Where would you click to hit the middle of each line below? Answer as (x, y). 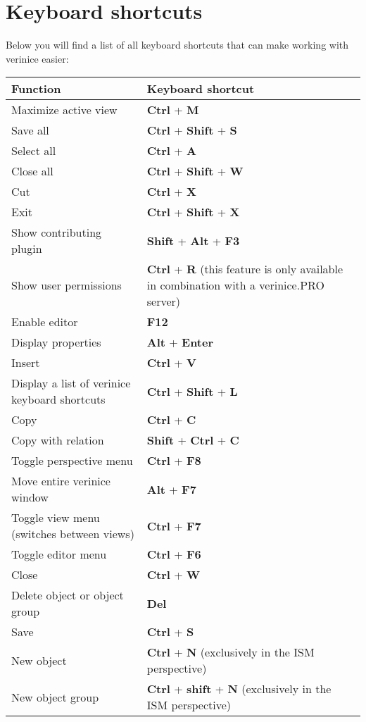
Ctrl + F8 (174, 461)
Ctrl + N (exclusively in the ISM (231, 652)
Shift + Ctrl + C (193, 440)
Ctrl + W (173, 575)
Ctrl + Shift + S (192, 130)
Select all (34, 151)
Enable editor (45, 322)
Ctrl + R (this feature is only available (245, 269)
